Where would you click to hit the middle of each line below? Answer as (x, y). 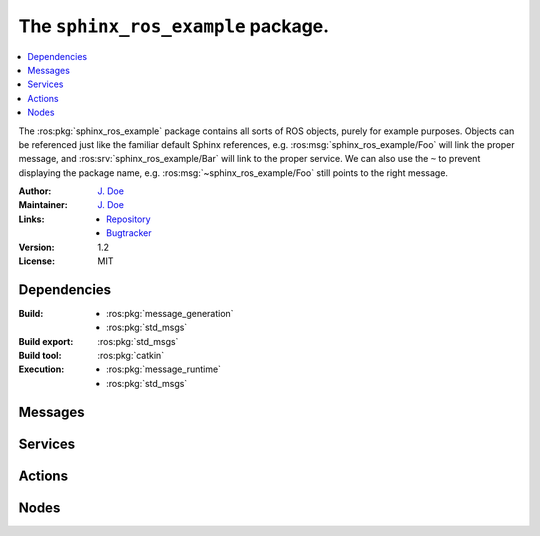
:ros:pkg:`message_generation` (170, 313)
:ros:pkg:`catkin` (131, 356)
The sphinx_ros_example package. (174, 26)
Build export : (46, 341)
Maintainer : (43, 205)
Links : (31, 219)
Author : (35, 191)
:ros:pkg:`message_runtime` (164, 369)
